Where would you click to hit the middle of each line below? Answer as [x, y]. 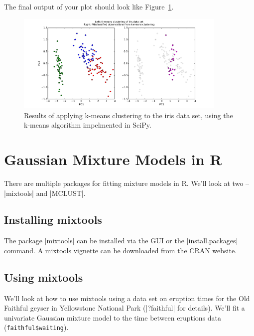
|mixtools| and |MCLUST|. [45, 193]
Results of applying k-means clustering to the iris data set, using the [128, 115]
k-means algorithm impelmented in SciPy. [88, 125]
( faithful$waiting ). [36, 327]
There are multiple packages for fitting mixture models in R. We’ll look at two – [127, 183]
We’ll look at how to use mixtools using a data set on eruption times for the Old [127, 298]
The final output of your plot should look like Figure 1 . [89, 6]
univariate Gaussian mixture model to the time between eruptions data [113, 317]
